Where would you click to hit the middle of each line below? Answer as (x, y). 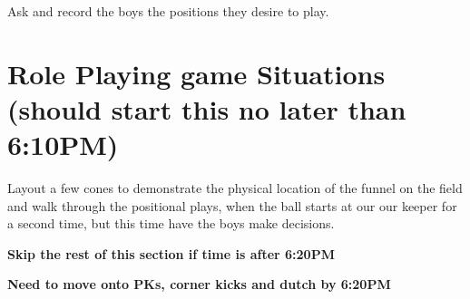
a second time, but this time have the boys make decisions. (171, 223)
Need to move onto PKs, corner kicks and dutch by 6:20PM (199, 284)
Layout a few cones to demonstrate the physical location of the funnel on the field (235, 188)
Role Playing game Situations (196, 73)
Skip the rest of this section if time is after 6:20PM (171, 253)
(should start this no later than (207, 108)
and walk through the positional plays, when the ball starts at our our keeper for (232, 205)
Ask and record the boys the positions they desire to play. (168, 11)
